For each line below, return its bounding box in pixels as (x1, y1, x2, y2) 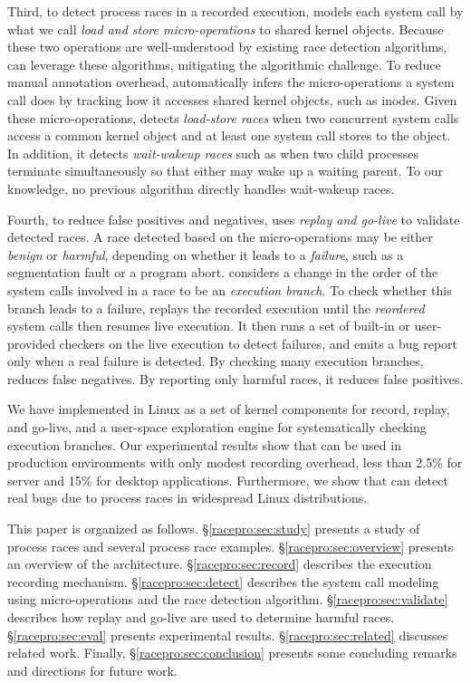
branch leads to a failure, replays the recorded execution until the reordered (7, 298, 425, 317)
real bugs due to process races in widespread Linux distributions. (7, 488, 368, 507)
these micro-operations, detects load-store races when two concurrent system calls (7, 108, 459, 127)
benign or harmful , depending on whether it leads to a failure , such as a (7, 245, 404, 264)
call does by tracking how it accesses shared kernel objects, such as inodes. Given (7, 90, 457, 109)
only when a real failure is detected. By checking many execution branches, (7, 351, 424, 370)
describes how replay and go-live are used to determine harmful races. (7, 608, 395, 626)
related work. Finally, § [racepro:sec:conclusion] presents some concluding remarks (7, 643, 457, 662)
